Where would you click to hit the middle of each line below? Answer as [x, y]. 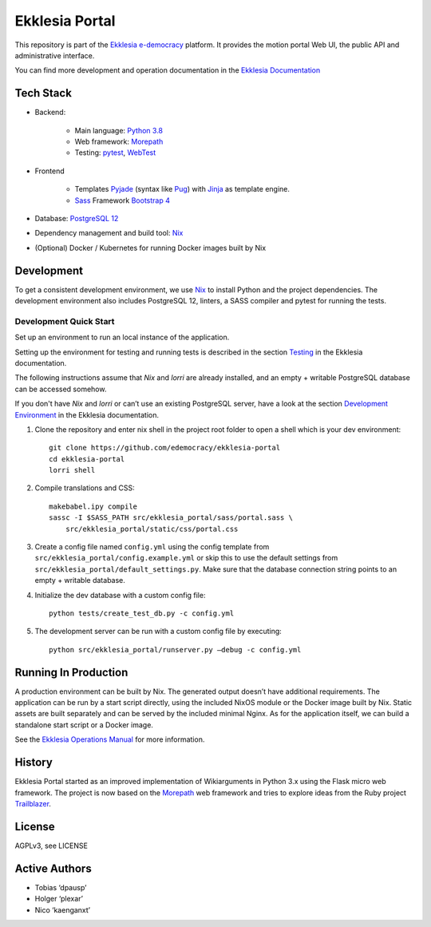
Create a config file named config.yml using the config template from [152, 547]
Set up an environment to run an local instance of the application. [122, 337]
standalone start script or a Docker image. [84, 725]
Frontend [50, 171]
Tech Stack [43, 93]
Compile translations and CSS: [85, 488]
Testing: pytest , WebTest [115, 153]
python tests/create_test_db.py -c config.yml [142, 614]
